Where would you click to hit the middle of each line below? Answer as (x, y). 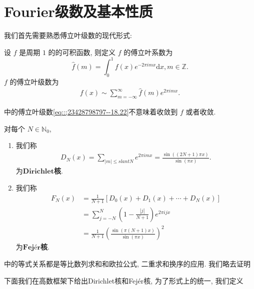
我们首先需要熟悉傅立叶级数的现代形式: (68, 35)
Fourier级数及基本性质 (78, 11)
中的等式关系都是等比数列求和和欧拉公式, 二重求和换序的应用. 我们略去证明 (127, 264)
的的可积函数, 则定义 (82, 52)
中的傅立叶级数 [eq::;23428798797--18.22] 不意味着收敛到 (91, 112)
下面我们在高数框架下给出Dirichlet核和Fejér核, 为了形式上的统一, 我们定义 (124, 280)
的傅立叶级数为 (34, 81)
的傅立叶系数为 (148, 52)
